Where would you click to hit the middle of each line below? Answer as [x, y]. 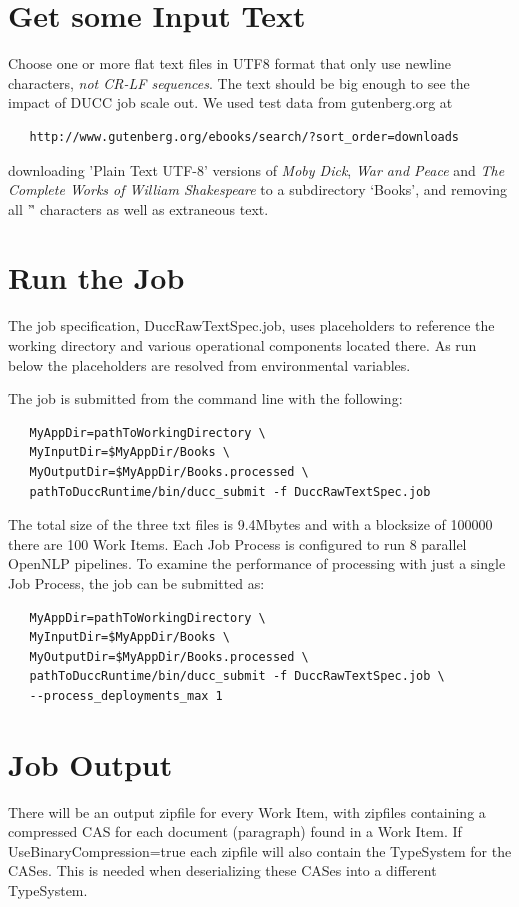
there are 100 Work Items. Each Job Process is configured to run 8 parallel [237, 543]
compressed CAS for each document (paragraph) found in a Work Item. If [235, 831]
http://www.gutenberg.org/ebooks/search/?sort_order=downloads [244, 136]
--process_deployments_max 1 [126, 695]
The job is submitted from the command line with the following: [205, 398]
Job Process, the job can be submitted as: [136, 582]
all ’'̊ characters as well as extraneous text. [138, 208]
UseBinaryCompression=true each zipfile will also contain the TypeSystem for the [260, 850]
